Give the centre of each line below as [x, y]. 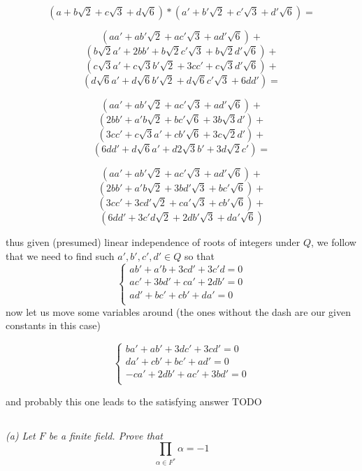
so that [200, 255]
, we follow [334, 242]
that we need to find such [60, 255]
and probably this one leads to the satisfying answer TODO [134, 401]
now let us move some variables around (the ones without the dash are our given [179, 311]
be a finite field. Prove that [106, 435]
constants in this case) [53, 325]
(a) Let [21, 435]
